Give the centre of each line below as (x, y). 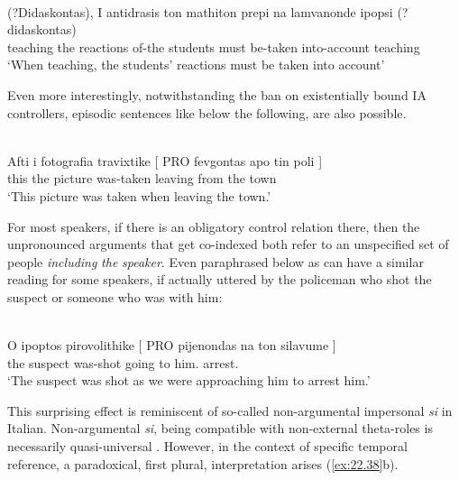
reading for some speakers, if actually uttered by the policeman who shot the (220, 279)
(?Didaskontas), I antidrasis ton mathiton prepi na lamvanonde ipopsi (200, 11)
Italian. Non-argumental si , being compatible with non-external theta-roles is (220, 428)
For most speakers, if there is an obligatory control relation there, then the (214, 226)
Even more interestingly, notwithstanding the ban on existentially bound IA (217, 94)
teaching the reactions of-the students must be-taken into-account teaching (214, 46)
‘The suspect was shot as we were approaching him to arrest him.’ (189, 380)
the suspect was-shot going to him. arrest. (123, 362)
